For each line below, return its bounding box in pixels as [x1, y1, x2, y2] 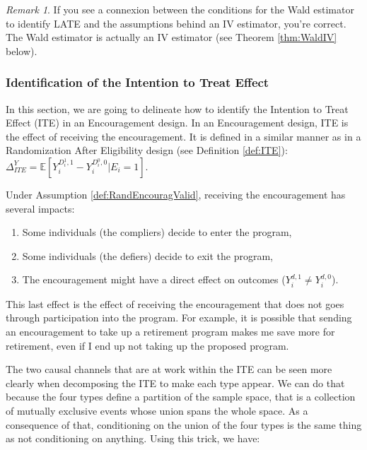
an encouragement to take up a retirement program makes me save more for [6, 324, 335, 338]
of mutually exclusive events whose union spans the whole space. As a [6, 403, 308, 418]
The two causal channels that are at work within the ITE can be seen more [6, 362, 332, 377]
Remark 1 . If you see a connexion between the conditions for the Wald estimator [6, 2, 354, 16]
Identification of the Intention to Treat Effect [6, 73, 269, 91]
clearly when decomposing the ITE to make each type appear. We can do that [6, 375, 345, 390]
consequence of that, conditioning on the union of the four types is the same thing [6, 417, 362, 432]
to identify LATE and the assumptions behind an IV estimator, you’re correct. [6, 16, 346, 30]
